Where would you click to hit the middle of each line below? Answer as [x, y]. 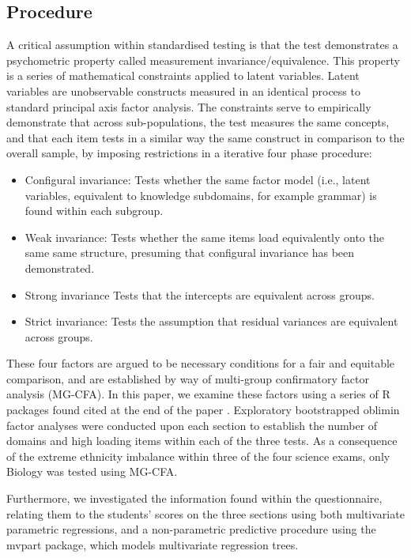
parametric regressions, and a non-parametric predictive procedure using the [191, 529]
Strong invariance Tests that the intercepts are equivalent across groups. [200, 294]
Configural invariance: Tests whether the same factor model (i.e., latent [198, 179]
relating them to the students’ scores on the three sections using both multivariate [205, 513]
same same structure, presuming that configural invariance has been [190, 253]
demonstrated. [60, 268]
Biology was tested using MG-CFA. [92, 471]
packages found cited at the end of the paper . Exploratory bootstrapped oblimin [203, 410]
